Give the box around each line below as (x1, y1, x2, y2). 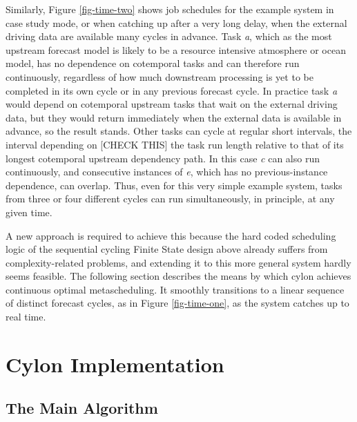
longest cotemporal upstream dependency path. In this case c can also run (6, 151, 320, 165)
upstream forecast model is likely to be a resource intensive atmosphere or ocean (6, 42, 346, 57)
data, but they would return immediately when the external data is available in (6, 110, 342, 124)
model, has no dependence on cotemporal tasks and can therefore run (6, 56, 300, 70)
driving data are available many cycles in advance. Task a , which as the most (6, 29, 332, 44)
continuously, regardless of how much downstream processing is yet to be (6, 69, 313, 84)
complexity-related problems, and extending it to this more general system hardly (6, 255, 351, 269)
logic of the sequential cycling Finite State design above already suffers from (6, 242, 328, 256)
